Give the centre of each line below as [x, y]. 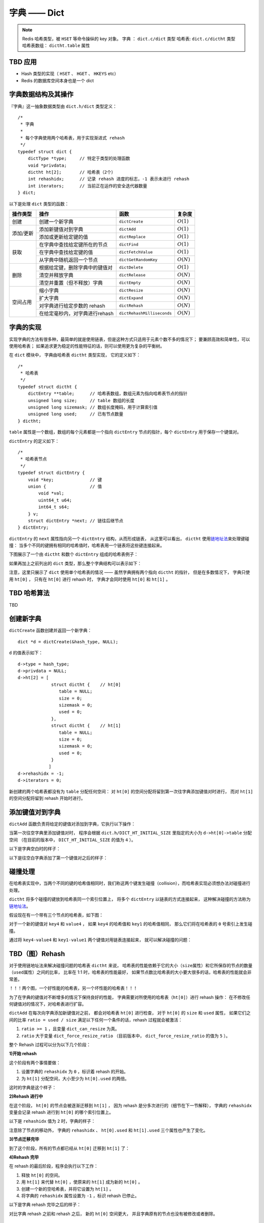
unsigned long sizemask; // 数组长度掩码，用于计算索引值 [93, 408]
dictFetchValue [136, 252]
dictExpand [131, 298]
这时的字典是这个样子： [33, 1087]
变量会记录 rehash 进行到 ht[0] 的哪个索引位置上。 [61, 1112]
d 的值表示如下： [26, 653]
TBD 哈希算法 [29, 593]
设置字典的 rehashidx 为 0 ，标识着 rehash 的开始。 [75, 1072]
